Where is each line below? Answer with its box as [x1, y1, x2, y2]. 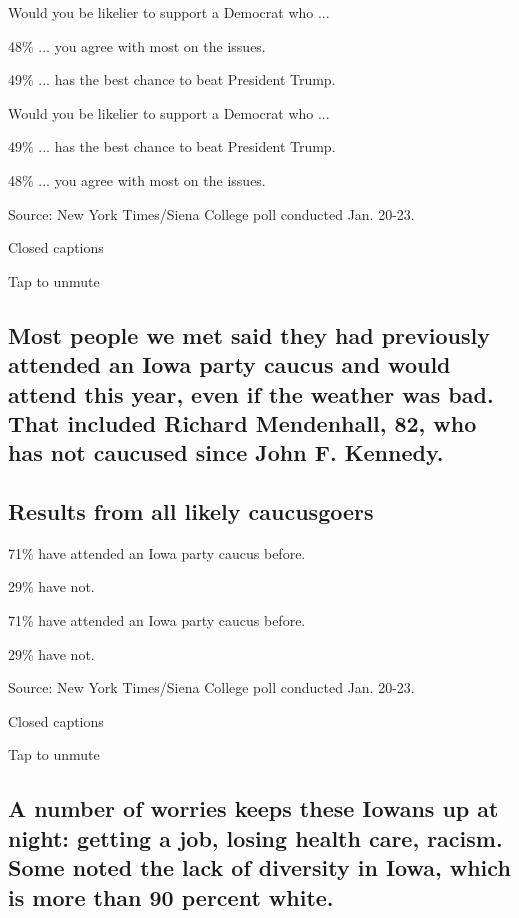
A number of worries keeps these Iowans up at [8, 793, 499, 824]
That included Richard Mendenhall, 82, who [8, 407, 477, 438]
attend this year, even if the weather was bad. [8, 378, 494, 409]
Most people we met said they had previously [8, 319, 491, 350]
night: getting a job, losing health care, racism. [8, 822, 503, 853]
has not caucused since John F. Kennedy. [8, 437, 444, 468]
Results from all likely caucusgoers [8, 496, 374, 527]
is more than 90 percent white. [8, 881, 334, 912]
